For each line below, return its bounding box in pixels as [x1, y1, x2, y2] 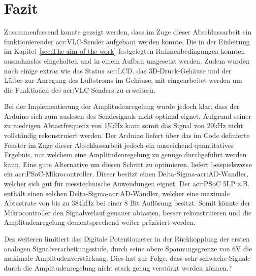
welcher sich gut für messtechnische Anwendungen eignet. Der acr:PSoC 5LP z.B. [4, 178, 250, 189]
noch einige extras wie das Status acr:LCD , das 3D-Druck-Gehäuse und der [4, 65, 231, 75]
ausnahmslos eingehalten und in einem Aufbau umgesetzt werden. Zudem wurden [4, 55, 250, 66]
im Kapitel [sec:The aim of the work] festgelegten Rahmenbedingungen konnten [4, 46, 245, 56]
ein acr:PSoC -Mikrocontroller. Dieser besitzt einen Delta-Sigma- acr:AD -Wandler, [4, 169, 249, 179]
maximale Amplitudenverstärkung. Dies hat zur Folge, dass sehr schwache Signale [4, 253, 251, 263]
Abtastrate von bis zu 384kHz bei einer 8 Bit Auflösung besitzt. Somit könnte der [4, 198, 251, 208]
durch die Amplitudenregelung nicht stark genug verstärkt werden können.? [4, 262, 232, 273]
